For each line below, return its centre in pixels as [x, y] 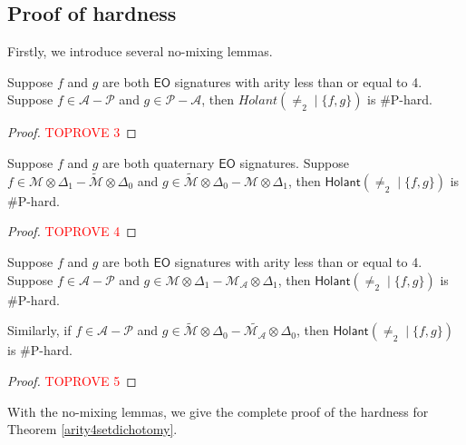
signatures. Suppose [294, 162]
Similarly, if [39, 330]
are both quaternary [159, 162]
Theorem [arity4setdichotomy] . [92, 429]
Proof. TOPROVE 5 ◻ [72, 380]
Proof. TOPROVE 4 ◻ [72, 231]
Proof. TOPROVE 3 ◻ [72, 132]
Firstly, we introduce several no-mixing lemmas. [140, 51]
